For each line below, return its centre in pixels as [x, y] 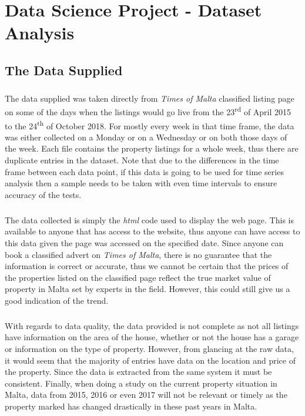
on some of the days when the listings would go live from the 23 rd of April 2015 [148, 111]
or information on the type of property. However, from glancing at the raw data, [149, 349]
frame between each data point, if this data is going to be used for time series [144, 171]
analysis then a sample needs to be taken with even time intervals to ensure [141, 183]
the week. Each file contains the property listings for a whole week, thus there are [152, 148]
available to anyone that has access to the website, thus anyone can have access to [152, 231]
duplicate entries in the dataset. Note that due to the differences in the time [142, 160]
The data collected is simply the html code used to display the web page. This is [149, 219]
